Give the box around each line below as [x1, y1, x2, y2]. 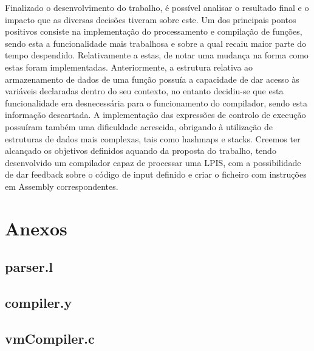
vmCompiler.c [5, 328, 95, 347]
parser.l [5, 257, 53, 276]
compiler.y [5, 293, 72, 312]
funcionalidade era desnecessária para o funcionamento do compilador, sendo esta [5, 96, 307, 109]
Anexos [5, 215, 67, 240]
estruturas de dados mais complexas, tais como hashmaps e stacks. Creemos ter [5, 132, 301, 145]
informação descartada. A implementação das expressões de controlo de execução [5, 108, 306, 121]
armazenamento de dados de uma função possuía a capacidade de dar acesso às [5, 72, 299, 85]
